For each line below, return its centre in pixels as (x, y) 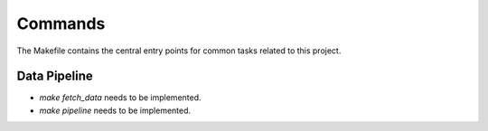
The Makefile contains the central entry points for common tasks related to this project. (179, 51)
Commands (61, 23)
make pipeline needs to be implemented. (115, 110)
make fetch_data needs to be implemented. (121, 98)
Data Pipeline (55, 76)
